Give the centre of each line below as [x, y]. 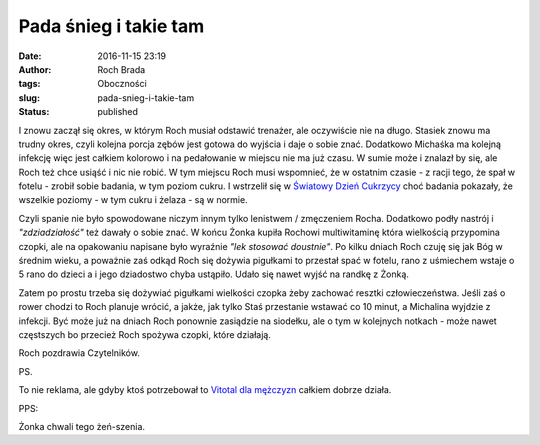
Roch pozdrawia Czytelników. [79, 353]
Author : [35, 69]
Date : [30, 56]
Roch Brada [121, 69]
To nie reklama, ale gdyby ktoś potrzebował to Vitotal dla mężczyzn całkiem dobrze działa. [205, 390]
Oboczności [122, 84]
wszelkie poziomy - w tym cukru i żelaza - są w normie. [133, 200]
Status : [34, 112]
